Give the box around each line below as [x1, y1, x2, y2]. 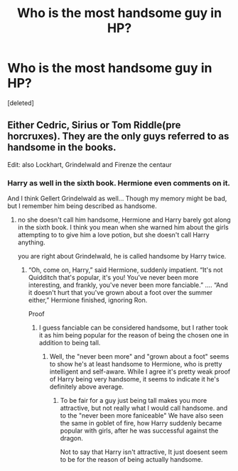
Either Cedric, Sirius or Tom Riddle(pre [7, 119, 181, 131]
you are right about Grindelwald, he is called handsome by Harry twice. [17, 252, 227, 261]
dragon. [60, 434, 83, 443]
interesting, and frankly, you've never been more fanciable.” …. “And [28, 281, 229, 289]
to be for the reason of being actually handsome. [60, 455, 203, 464]
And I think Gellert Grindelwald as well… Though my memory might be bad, [7, 194, 227, 203]
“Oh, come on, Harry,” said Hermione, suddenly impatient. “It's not [28, 266, 223, 274]
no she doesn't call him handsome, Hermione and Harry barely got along [17, 215, 231, 224]
